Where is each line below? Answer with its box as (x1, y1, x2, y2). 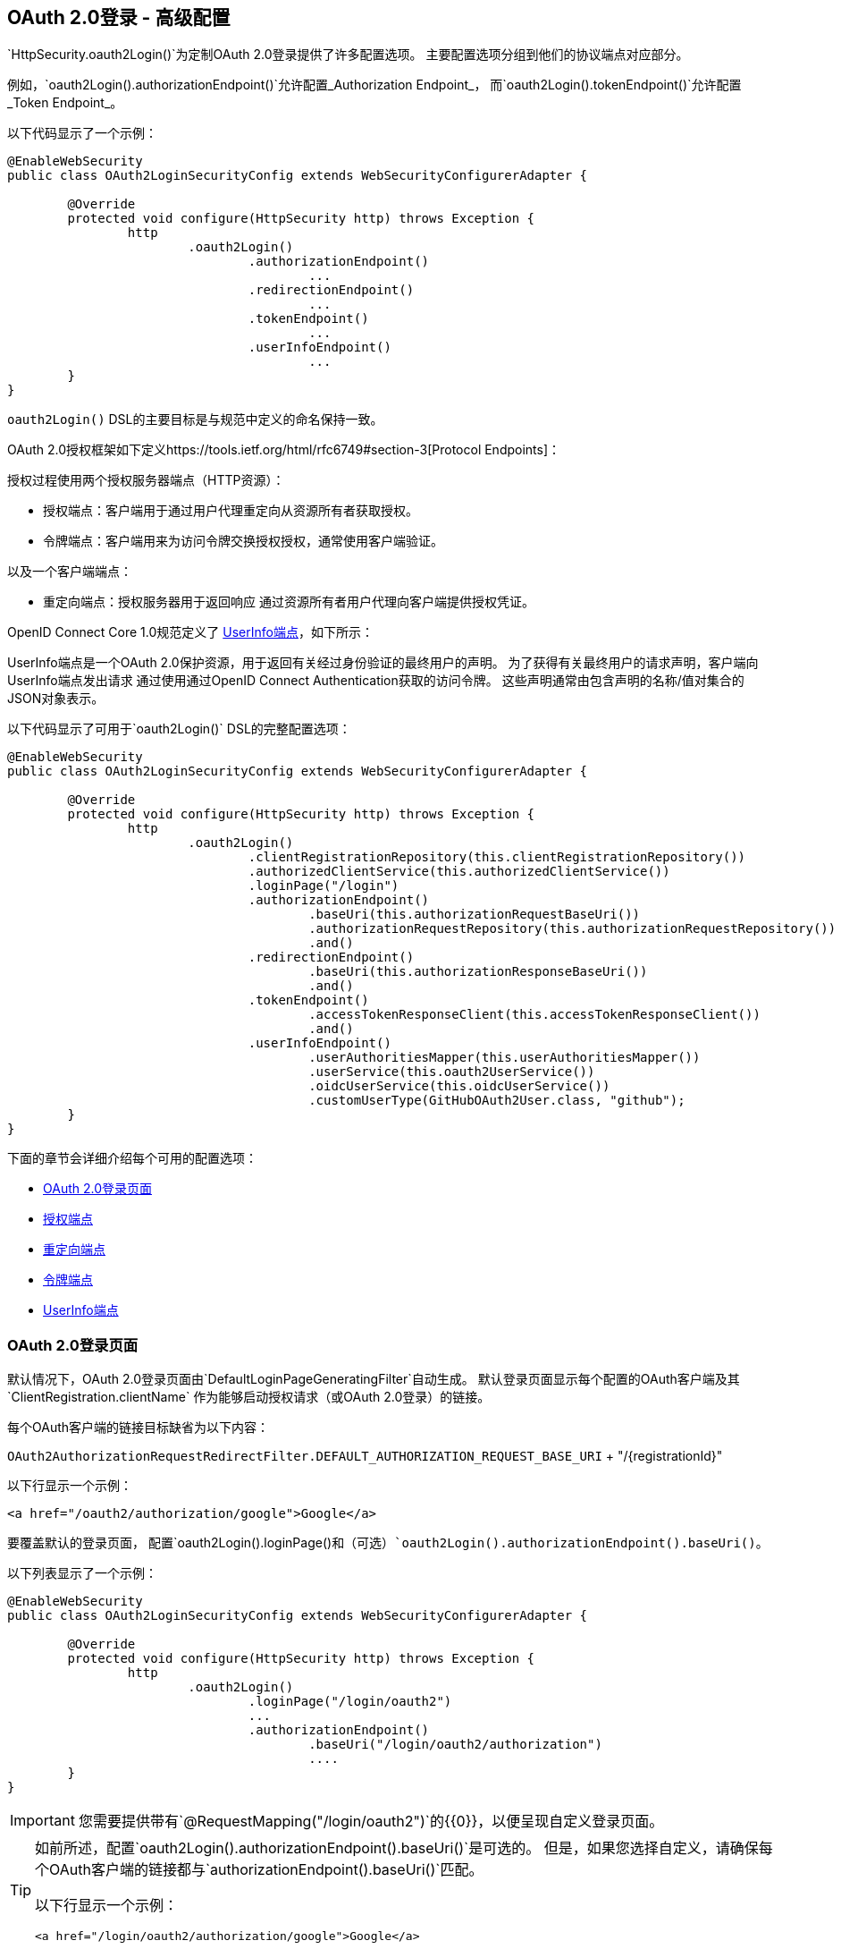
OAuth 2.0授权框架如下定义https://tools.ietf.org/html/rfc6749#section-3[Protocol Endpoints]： (7, 442, 561, 458)
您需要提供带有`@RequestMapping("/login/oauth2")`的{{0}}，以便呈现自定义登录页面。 (78, 1812, 664, 1831)
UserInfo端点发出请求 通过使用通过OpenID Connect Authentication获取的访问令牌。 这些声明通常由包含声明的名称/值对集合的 (7, 673, 744, 689)
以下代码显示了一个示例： (7, 125, 157, 141)
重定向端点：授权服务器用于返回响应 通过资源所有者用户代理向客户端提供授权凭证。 (43, 594, 534, 610)
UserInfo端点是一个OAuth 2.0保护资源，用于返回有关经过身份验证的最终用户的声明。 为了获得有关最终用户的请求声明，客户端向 (7, 655, 759, 671)
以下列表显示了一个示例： (7, 1565, 157, 1581)
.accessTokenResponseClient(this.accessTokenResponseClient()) (308, 1007, 761, 1022)
